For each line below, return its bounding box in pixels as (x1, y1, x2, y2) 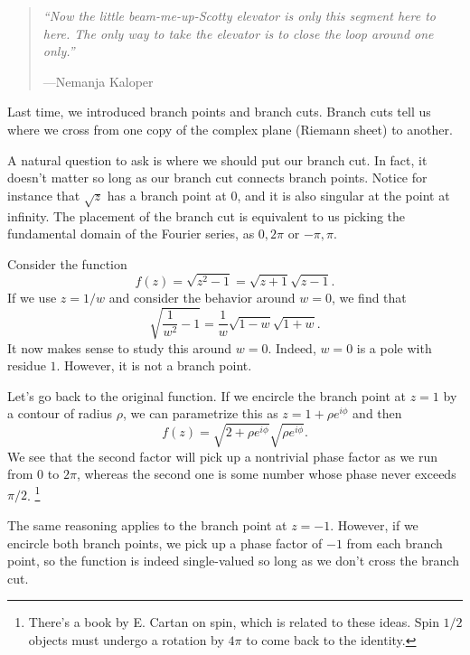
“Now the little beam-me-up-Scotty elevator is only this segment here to (42, 6, 436, 24)
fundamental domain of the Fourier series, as (7, 224, 255, 243)
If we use (7, 288, 57, 307)
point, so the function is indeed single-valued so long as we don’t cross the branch (7, 551, 459, 570)
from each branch (346, 533, 443, 552)
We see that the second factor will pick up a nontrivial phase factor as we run (7, 446, 438, 465)
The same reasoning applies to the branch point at (7, 515, 287, 534)
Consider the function (7, 254, 127, 273)
